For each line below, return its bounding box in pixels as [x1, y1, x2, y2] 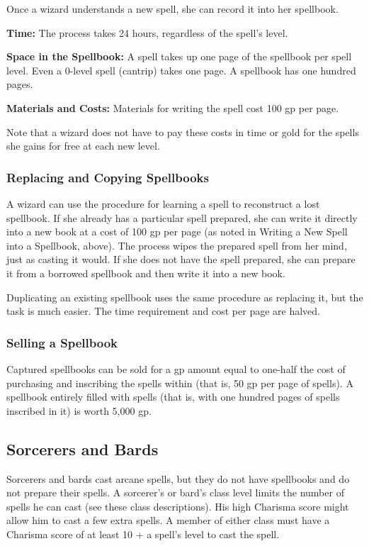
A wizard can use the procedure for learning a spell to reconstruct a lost [6, 196, 320, 211]
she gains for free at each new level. [6, 138, 160, 153]
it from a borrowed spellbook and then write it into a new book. [6, 265, 285, 280]
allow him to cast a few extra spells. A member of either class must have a [6, 513, 330, 528]
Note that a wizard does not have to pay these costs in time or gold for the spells [6, 124, 359, 139]
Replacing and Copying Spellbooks [6, 168, 209, 186]
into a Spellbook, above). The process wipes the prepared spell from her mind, [6, 238, 347, 252]
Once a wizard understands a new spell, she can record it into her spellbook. [6, 1, 339, 16]
